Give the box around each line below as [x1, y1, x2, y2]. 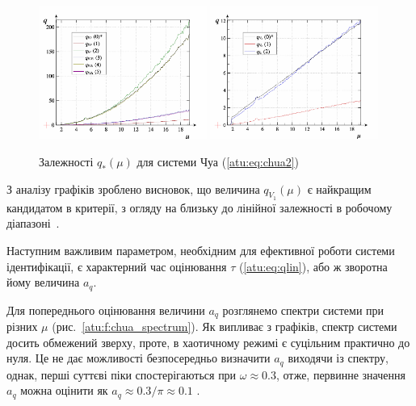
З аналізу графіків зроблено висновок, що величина [6, 180, 260, 197]
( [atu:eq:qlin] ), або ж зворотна [238, 257, 388, 274]
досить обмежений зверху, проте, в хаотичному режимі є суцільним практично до [6, 333, 410, 350]
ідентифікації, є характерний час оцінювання [6, 257, 227, 274]
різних [6, 318, 38, 335]
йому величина [6, 274, 80, 291]
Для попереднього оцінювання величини [6, 301, 205, 318]
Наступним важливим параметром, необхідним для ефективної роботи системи [6, 241, 395, 258]
